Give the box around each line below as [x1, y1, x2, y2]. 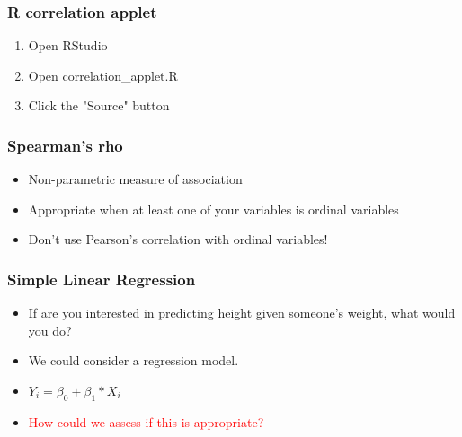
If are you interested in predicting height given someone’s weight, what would [28, 303, 456, 322]
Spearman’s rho [7, 134, 123, 156]
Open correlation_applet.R [28, 66, 178, 84]
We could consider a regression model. [28, 351, 239, 370]
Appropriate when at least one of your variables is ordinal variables [28, 199, 399, 218]
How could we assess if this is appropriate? [28, 412, 264, 431]
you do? [28, 320, 72, 339]
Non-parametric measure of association [28, 170, 243, 188]
